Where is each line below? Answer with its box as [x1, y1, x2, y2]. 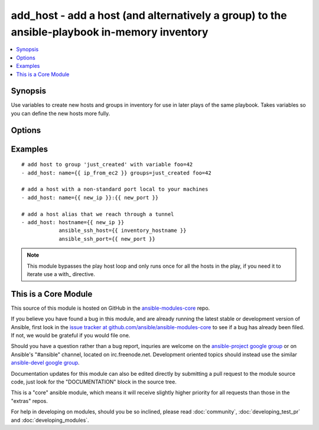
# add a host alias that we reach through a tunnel [21, 211, 174, 218]
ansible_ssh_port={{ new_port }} [58, 235, 156, 242]
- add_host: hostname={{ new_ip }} [21, 219, 125, 225]
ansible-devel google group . [11, 359, 80, 366]
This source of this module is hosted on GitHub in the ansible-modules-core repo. [11, 304, 210, 311]
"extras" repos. [11, 397, 48, 404]
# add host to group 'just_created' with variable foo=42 [21, 161, 193, 168]
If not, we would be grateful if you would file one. [11, 332, 131, 339]
